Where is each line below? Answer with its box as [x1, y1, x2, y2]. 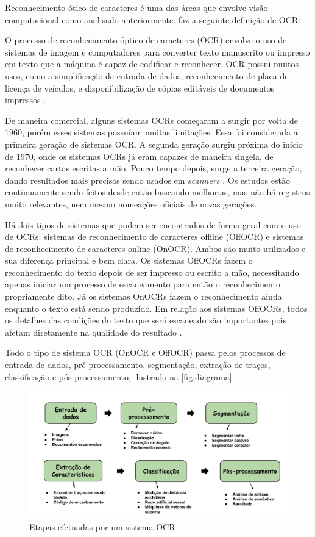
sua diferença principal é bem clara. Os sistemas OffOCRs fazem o [5, 254, 253, 267]
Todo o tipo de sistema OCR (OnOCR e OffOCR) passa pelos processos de [5, 346, 286, 359]
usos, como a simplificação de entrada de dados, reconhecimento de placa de [5, 69, 289, 82]
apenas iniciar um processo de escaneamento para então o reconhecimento [5, 278, 280, 290]
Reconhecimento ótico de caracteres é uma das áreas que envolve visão [5, 1, 268, 13]
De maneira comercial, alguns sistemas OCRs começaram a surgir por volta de [5, 114, 298, 126]
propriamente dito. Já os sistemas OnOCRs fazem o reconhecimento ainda [5, 290, 282, 303]
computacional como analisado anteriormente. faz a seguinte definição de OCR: [5, 13, 300, 26]
